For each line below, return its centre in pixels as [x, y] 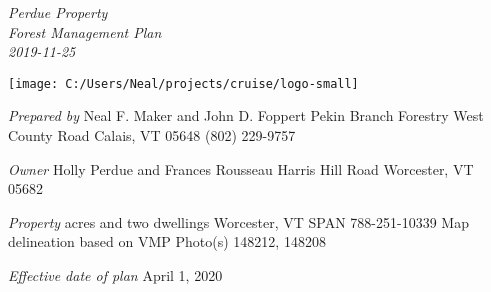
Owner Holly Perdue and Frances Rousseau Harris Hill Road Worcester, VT [241, 168]
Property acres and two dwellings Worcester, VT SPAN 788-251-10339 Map [238, 221]
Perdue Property [58, 12]
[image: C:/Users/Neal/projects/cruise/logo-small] [183, 83]
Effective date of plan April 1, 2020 [115, 275]
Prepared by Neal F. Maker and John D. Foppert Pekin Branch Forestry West [246, 115]
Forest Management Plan [85, 31]
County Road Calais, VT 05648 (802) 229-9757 [152, 135]
